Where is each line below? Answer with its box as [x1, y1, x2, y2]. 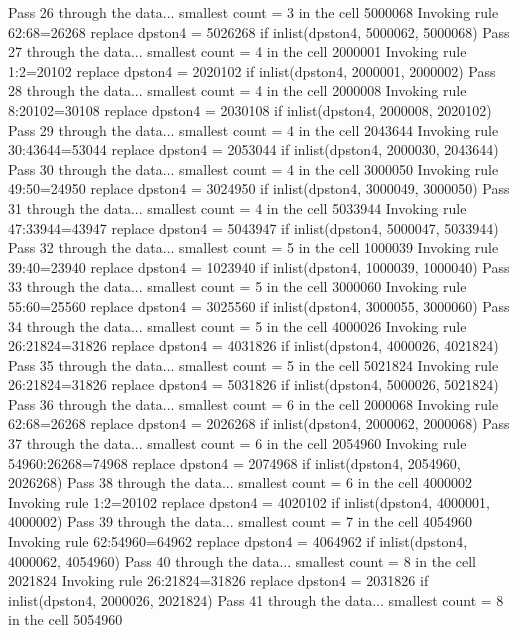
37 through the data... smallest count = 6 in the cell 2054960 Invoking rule [8, 433, 467, 454]
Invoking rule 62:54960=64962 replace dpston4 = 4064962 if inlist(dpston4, [8, 531, 468, 552]
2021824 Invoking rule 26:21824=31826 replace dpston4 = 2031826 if [8, 570, 429, 591]
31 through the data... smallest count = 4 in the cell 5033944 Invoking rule [8, 197, 467, 218]
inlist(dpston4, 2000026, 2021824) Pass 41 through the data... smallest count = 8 [8, 589, 504, 610]
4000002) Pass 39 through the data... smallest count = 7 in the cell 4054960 [8, 511, 473, 532]
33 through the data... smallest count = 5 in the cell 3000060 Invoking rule [8, 276, 467, 297]
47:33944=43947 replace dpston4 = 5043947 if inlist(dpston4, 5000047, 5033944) [8, 217, 499, 238]
